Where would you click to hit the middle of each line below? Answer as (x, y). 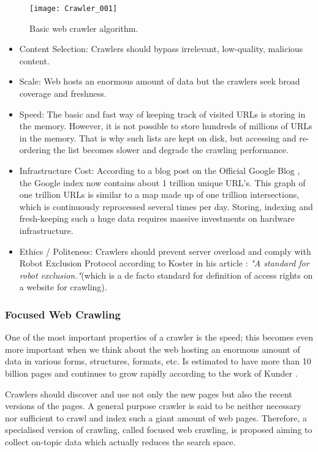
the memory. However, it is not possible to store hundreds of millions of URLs (166, 126)
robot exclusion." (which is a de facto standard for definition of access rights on (166, 275)
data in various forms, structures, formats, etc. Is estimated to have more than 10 (158, 361)
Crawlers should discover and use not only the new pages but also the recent (149, 394)
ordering (35, 150)
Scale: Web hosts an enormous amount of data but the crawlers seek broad (160, 81)
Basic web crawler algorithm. (84, 28)
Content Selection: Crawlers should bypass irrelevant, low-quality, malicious (161, 49)
